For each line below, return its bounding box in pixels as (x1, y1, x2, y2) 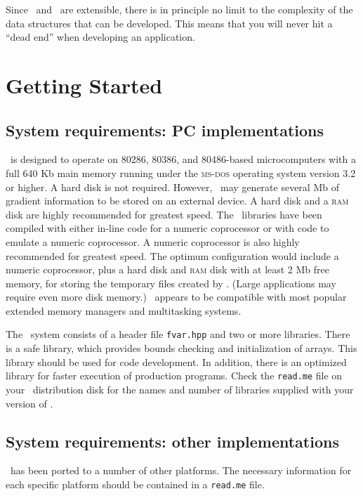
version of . (6, 396, 53, 410)
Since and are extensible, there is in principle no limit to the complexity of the (6, 2, 353, 16)
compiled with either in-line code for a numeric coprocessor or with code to (6, 221, 329, 235)
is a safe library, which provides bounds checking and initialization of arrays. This (6, 341, 357, 355)
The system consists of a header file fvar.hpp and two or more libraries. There (6, 327, 350, 341)
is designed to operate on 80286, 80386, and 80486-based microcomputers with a (10, 152, 356, 167)
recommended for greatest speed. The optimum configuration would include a (6, 248, 339, 263)
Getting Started (6, 70, 163, 99)
